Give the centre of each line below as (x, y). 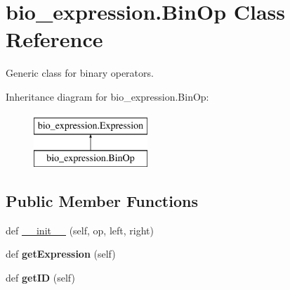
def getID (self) (40, 278)
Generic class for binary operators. (80, 73)
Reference (54, 39)
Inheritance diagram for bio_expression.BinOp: (107, 96)
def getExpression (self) (61, 254)
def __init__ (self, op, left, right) (80, 230)
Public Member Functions (102, 201)
